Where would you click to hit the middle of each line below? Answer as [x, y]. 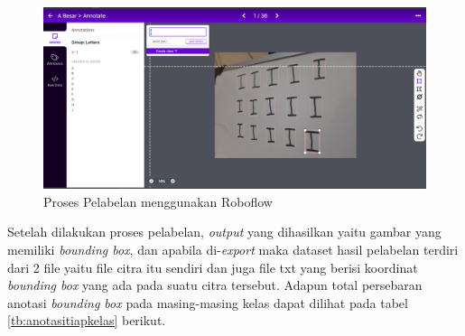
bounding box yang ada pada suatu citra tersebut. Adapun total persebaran [215, 285]
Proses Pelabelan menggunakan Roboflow [158, 201]
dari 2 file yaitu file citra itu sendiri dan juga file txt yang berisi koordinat [213, 267]
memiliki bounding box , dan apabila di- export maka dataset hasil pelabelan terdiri [233, 250]
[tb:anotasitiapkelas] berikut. [87, 320]
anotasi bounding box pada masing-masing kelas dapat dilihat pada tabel [208, 302]
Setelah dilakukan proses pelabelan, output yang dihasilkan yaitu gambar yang [224, 232]
